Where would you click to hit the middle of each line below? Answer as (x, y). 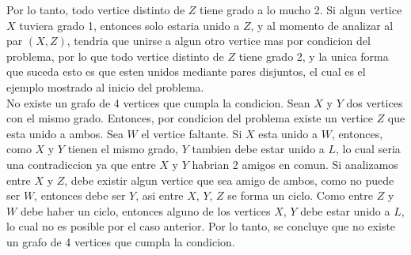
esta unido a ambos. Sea (65, 133)
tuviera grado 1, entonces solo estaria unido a (129, 25)
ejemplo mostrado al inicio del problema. (105, 86)
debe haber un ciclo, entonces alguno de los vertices (145, 210)
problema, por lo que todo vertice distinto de (115, 56)
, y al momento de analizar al (322, 25)
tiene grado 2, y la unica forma (314, 56)
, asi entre (160, 195)
